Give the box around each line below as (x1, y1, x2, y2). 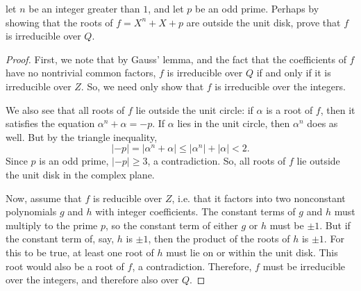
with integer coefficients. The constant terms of (95, 204, 296, 219)
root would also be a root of (6, 258, 124, 273)
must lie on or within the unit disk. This (166, 244, 338, 259)
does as (307, 116, 338, 131)
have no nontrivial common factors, (6, 65, 156, 80)
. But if (319, 217, 351, 232)
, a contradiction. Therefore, (132, 258, 252, 273)
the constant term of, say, (6, 231, 115, 246)
